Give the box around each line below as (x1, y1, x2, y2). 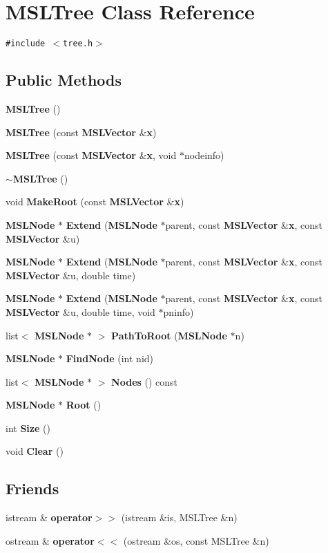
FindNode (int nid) (66, 351, 154, 366)
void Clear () (6, 444, 64, 458)
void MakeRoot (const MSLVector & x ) (6, 194, 184, 209)
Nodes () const (111, 374, 178, 388)
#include (6, 39, 46, 49)
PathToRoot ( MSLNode (111, 328, 227, 342)
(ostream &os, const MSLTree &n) (123, 533, 269, 547)
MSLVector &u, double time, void (6, 304, 155, 319)
